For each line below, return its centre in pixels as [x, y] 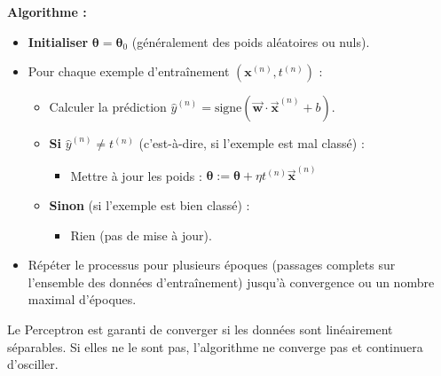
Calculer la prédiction [108, 107]
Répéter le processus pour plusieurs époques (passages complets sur [212, 265]
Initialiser [58, 41]
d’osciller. [33, 364]
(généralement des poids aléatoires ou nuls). [251, 41]
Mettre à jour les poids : [136, 175]
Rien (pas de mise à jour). [141, 235]
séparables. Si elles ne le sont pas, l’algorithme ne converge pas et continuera [215, 346]
